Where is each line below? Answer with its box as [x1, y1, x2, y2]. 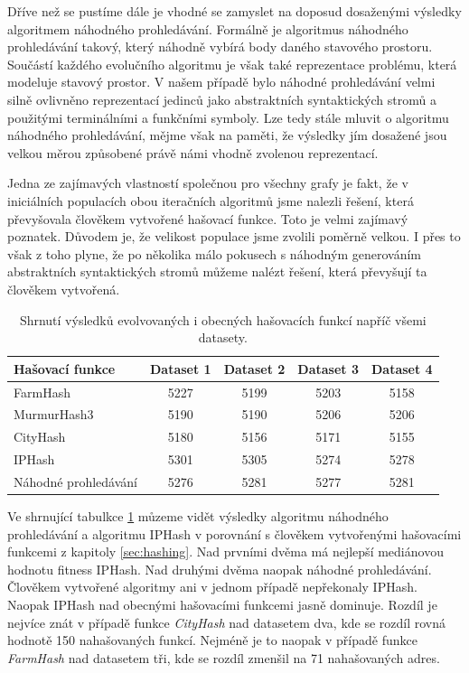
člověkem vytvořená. [7, 279, 120, 298]
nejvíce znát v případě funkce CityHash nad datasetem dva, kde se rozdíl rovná [7, 612, 446, 631]
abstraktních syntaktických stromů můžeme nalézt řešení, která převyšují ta [7, 262, 427, 281]
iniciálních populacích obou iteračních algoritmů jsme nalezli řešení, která [7, 191, 414, 210]
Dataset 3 [297, 359, 359, 378]
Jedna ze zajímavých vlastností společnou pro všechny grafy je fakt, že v [7, 173, 408, 192]
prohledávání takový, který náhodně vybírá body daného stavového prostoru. [7, 37, 433, 56]
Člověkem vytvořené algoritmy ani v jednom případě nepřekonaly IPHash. [7, 577, 417, 596]
